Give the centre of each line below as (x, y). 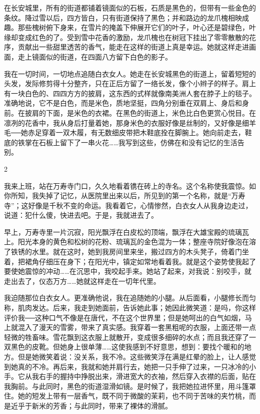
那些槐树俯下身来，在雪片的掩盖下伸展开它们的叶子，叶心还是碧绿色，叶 (137, 27)
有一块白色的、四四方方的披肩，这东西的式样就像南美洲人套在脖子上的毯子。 (130, 93)
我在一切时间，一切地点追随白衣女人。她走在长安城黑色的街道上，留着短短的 (130, 73)
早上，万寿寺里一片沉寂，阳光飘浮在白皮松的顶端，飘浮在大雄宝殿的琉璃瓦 (126, 232)
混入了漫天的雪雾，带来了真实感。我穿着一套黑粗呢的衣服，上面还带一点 (137, 327)
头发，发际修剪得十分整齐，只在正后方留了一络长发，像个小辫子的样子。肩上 (130, 83)
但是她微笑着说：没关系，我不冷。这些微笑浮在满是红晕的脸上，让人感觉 (137, 356)
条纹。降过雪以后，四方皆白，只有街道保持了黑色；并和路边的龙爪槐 (116, 17)
